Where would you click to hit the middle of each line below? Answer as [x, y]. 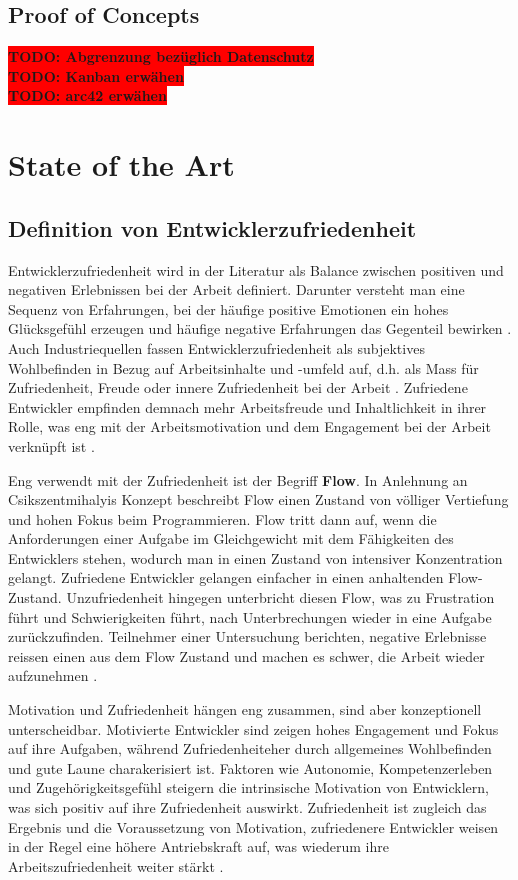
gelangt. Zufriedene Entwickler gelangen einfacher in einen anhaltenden [226, 577]
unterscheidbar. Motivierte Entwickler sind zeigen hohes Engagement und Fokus [253, 728]
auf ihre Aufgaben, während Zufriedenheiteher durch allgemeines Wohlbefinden [250, 748]
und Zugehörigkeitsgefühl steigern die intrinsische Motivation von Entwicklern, [248, 787]
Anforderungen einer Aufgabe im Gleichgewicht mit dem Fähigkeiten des [231, 538]
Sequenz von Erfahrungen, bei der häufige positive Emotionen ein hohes [228, 308]
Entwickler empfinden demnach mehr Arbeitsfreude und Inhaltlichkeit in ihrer [247, 406]
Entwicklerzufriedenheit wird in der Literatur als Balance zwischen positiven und [256, 269]
